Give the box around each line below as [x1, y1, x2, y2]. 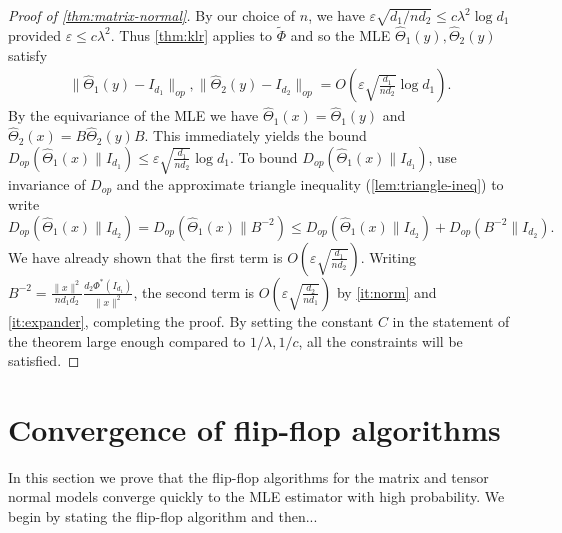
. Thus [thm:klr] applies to [110, 24, 272, 45]
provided [8, 24, 61, 45]
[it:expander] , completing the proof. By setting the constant [8, 310, 374, 331]
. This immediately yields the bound [144, 125, 367, 146]
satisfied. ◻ [8, 350, 80, 371]
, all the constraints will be [298, 330, 463, 351]
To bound [238, 146, 298, 167]
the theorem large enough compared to [8, 330, 246, 351]
